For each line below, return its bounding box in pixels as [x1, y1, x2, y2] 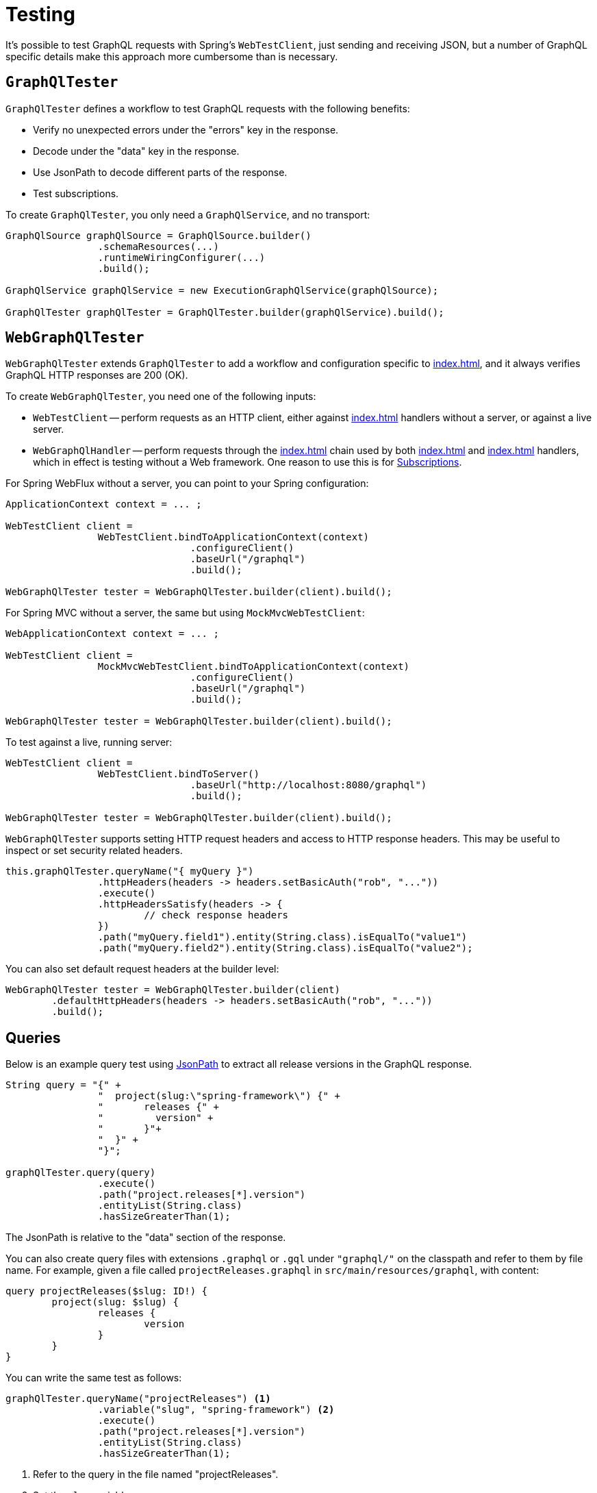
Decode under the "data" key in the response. [33, 145, 240, 157]
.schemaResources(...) [97, 240, 219, 252]
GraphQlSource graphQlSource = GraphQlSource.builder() [5, 229, 312, 241]
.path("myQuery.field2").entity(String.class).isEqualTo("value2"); [97, 942, 473, 954]
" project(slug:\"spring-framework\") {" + [97, 1090, 340, 1102]
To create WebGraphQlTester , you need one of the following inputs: [5, 390, 316, 403]
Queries [5, 1029, 61, 1046]
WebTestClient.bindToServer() [97, 768, 259, 780]
